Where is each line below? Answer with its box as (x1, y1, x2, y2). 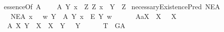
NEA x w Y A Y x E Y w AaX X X (10, 11, 177, 21)
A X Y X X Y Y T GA (7, 20, 125, 31)
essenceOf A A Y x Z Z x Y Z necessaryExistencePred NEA (3, 1, 220, 11)
